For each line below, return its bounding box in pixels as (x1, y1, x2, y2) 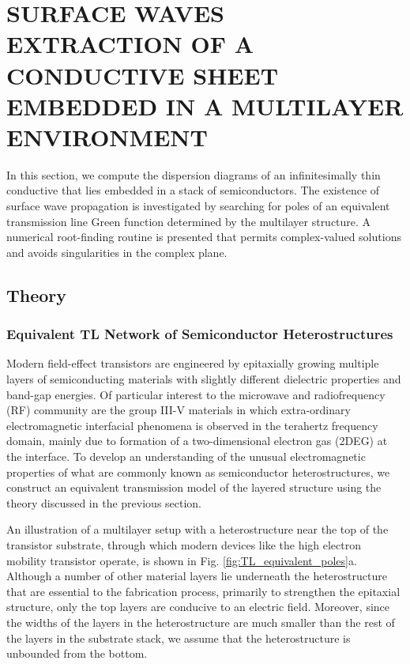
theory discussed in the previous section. (6, 494, 202, 511)
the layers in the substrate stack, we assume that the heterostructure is (6, 629, 351, 646)
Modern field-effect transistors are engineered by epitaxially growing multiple (6, 355, 379, 372)
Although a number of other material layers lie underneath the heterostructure (6, 568, 387, 584)
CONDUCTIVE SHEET (6, 58, 279, 91)
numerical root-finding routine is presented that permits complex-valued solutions (6, 228, 401, 245)
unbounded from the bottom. (6, 645, 148, 662)
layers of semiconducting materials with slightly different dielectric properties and (6, 371, 401, 387)
